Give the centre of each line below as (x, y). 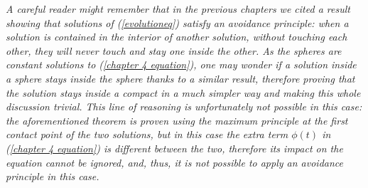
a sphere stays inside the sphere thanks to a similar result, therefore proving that (180, 78)
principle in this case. (53, 176)
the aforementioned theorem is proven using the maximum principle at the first (177, 120)
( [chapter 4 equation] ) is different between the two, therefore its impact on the (174, 148)
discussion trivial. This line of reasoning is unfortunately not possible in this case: (184, 106)
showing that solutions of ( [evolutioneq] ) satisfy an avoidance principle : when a (177, 22)
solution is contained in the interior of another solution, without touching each (177, 37)
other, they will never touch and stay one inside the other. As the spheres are (174, 50)
